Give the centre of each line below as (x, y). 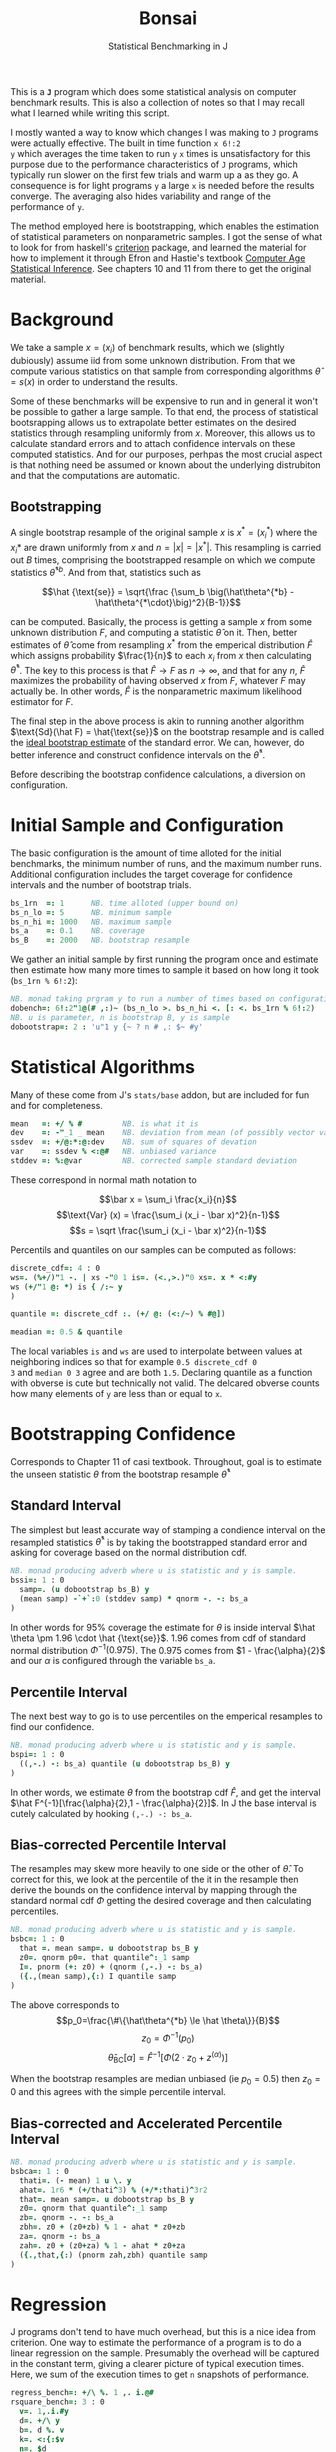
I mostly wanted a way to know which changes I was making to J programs (164, 132)
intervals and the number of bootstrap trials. (101, 884)
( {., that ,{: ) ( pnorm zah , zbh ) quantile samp (113, 2255)
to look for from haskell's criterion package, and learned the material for (158, 247)
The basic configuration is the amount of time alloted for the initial (146, 853)
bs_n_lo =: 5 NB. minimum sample (91, 912)
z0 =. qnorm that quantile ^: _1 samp (93, 2208)
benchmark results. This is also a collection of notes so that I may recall (157, 102)
